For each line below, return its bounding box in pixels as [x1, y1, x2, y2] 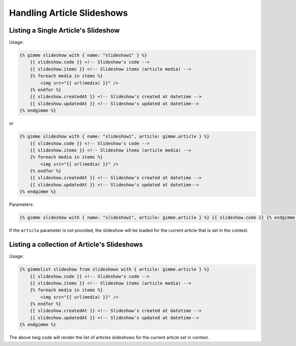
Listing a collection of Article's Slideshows [9, 240, 143, 249]
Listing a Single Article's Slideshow [9, 26, 120, 35]
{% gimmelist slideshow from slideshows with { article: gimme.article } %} [19, 267, 210, 272]
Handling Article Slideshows [9, 7, 128, 18]
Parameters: [9, 201, 34, 207]
